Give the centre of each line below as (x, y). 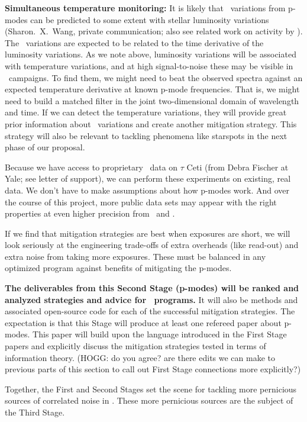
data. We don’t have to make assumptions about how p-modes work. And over (147, 190)
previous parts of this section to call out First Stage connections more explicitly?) (153, 369)
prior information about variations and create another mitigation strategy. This (151, 123)
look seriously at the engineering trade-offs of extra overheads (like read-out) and (152, 245)
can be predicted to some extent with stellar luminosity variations (150, 19)
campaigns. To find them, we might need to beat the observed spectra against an (156, 77)
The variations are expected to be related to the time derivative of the (134, 42)
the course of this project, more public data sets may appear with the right (141, 202)
